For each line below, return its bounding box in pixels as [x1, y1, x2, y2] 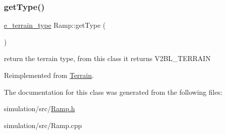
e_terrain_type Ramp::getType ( [4, 20, 106, 30]
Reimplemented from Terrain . [4, 70, 94, 80]
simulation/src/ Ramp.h [4, 103, 75, 114]
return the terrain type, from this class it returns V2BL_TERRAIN [4, 53, 211, 64]
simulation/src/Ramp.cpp [4, 120, 82, 130]
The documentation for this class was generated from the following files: [4, 86, 223, 97]
